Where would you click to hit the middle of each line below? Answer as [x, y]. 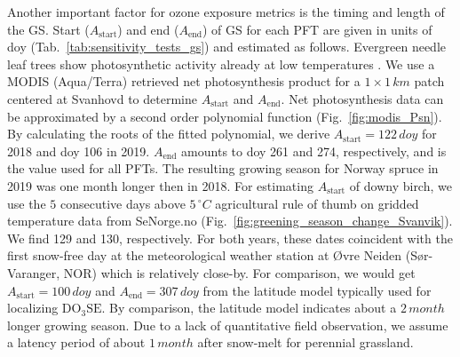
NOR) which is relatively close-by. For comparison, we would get [239, 272]
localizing [33, 308]
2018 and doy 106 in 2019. [79, 151]
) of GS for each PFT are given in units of [317, 29]
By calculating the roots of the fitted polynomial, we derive [169, 134]
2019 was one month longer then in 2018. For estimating [160, 185]
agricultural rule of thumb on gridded [317, 203]
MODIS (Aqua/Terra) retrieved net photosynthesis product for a [184, 81]
